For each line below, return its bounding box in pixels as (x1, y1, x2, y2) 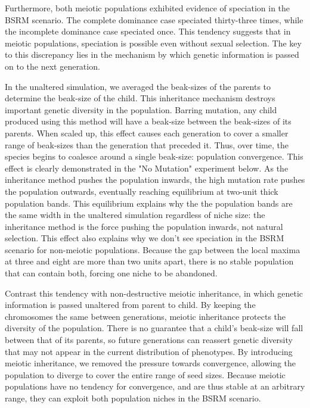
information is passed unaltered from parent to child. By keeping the (5, 298, 256, 311)
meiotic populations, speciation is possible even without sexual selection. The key (5, 36, 302, 49)
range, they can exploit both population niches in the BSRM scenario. (5, 392, 261, 404)
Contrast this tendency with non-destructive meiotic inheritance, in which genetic (5, 286, 303, 299)
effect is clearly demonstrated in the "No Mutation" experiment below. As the (5, 161, 289, 174)
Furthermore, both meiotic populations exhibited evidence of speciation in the (5, 2, 290, 14)
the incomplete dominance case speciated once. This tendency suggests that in (5, 25, 291, 38)
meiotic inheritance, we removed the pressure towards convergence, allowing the (5, 357, 296, 369)
